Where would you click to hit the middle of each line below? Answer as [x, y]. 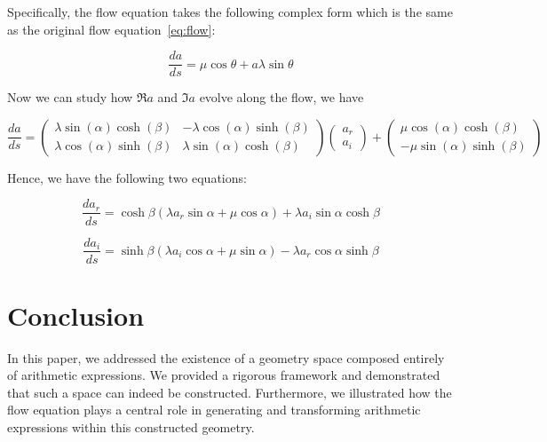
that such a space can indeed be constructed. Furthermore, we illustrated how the [230, 392]
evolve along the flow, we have [281, 97]
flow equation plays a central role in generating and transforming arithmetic [214, 410]
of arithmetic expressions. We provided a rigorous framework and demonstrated [224, 375]
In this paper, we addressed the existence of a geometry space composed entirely [226, 357]
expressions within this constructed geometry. [131, 427]
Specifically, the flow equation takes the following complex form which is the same [230, 12]
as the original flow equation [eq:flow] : [111, 29]
